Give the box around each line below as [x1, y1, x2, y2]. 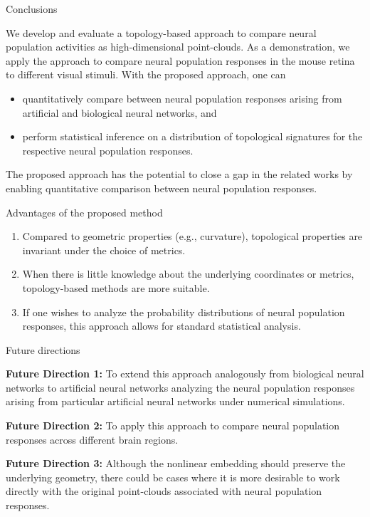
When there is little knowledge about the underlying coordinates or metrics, [22, 266, 354, 281]
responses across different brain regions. [6, 432, 179, 446]
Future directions [6, 342, 80, 357]
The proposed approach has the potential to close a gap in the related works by [6, 167, 353, 182]
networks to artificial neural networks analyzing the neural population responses [6, 380, 355, 395]
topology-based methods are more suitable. [22, 280, 210, 295]
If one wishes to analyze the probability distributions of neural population [22, 304, 345, 319]
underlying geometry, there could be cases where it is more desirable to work [6, 469, 340, 484]
